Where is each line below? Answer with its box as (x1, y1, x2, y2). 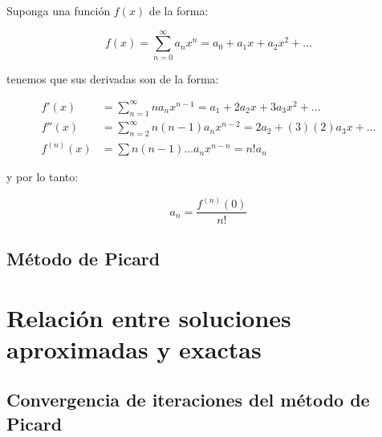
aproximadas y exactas (6, 332, 262, 365)
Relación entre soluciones (6, 301, 291, 334)
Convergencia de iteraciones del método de (6, 387, 370, 412)
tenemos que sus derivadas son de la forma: (6, 70, 219, 87)
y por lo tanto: (6, 168, 79, 185)
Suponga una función (6, 2, 111, 18)
